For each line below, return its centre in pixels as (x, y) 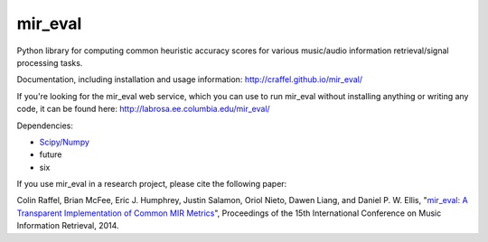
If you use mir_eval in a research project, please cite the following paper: (152, 184)
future (51, 154)
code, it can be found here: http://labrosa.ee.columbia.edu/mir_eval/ (143, 109)
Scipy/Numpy (65, 142)
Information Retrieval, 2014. (68, 226)
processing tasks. (50, 62)
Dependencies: (45, 126)
